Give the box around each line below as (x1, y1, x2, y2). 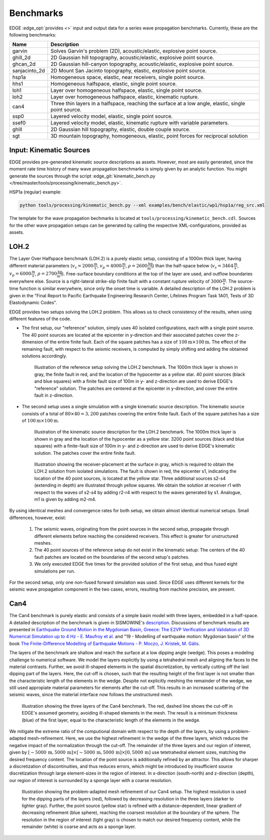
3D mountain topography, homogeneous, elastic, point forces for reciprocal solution (50, 132, 248, 139)
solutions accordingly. (21, 353, 67, 359)
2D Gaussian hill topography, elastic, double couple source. (50, 126, 191, 133)
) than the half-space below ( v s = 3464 (152, 263, 233, 270)
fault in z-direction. (34, 392, 73, 398)
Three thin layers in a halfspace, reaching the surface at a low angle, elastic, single (50, 100, 245, 107)
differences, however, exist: (9, 515, 66, 521)
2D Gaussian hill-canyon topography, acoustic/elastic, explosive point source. (50, 60, 234, 67)
